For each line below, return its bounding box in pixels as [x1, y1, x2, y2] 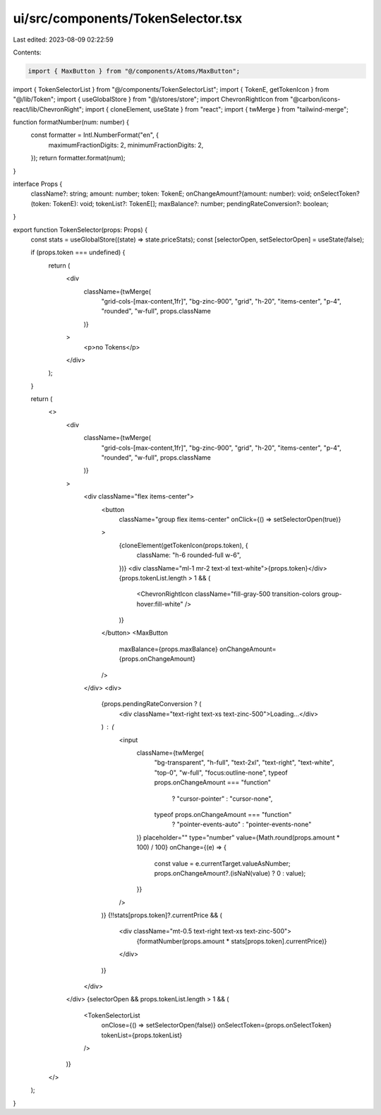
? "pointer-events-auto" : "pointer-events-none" [171, 820, 312, 829]
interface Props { [13, 180, 63, 189]
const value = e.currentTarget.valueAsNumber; [154, 859, 291, 868]
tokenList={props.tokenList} [101, 1031, 183, 1039]
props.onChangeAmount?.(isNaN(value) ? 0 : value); [154, 869, 306, 877]
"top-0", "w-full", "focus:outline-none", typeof [154, 768, 289, 777]
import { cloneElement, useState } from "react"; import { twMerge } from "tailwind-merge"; [85, 105, 349, 113]
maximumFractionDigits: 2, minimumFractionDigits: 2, [48, 141, 204, 149]
